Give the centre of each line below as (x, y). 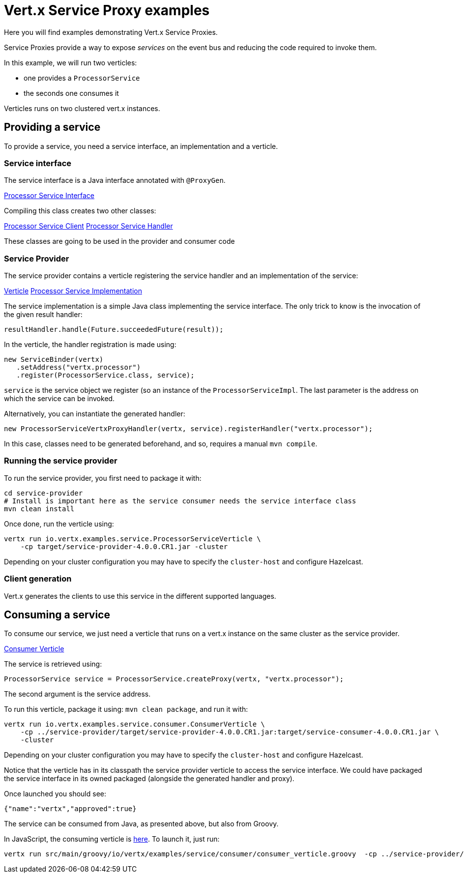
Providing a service (52, 127)
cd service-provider (43, 493)
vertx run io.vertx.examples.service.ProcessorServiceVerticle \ (132, 539)
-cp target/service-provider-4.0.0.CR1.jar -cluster (124, 546)
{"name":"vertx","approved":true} (70, 809)
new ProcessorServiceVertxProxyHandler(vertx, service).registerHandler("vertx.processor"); (188, 429)
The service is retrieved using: (53, 664)
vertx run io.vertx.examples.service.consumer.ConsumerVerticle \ (135, 724)
